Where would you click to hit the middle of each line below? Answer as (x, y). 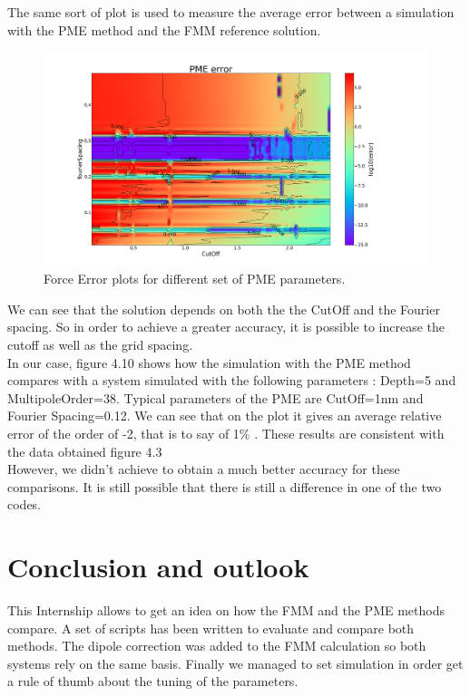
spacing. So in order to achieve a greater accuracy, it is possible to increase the (226, 327)
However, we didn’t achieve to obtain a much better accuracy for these (204, 469)
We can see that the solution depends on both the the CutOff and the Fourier (224, 309)
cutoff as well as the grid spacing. (100, 344)
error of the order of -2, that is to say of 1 (123, 433)
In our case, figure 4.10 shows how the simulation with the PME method (209, 362)
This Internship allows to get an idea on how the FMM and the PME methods (226, 610)
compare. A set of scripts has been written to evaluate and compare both (211, 628)
